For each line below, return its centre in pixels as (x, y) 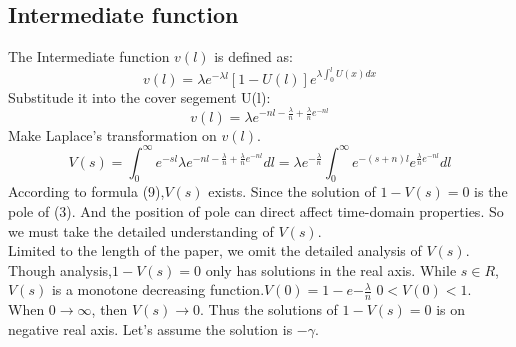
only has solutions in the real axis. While (331, 269)
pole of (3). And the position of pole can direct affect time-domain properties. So (256, 210)
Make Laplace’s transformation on (112, 134)
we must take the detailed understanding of (141, 230)
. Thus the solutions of (268, 309)
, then (109, 309)
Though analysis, (60, 269)
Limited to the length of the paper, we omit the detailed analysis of (215, 250)
